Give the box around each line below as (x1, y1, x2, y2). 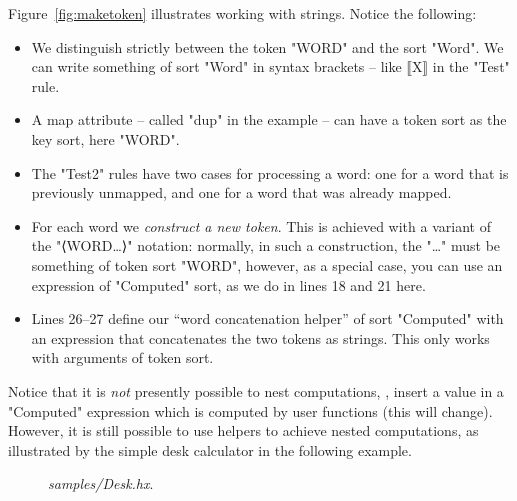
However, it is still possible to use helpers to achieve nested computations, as (8, 420, 479, 441)
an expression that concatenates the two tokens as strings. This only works (31, 327, 490, 348)
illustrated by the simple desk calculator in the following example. (8, 439, 412, 460)
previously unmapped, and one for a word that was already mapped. (31, 182, 452, 203)
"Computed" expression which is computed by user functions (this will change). (8, 400, 493, 421)
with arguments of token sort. (31, 347, 214, 368)
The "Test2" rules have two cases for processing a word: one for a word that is (31, 162, 509, 183)
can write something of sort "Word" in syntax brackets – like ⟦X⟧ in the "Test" (31, 56, 510, 77)
